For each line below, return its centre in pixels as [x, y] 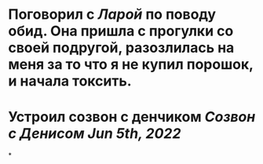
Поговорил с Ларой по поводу [112, 15]
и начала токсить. [70, 81]
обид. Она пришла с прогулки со [121, 31]
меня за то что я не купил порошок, [131, 65]
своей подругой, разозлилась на [121, 48]
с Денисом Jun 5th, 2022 [95, 134]
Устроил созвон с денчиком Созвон [132, 117]
